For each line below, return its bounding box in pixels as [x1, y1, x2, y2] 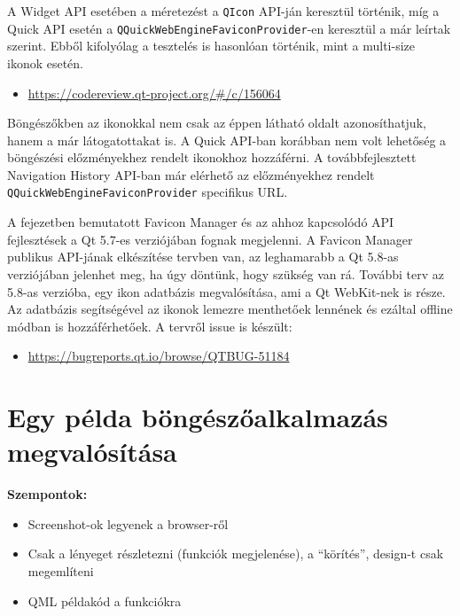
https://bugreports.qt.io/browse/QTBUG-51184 [27, 347, 290, 365]
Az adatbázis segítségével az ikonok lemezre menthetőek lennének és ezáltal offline [7, 300, 453, 318]
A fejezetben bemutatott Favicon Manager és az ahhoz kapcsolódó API [7, 213, 394, 231]
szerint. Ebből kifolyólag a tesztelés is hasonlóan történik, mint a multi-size [7, 36, 415, 55]
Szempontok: [7, 485, 88, 503]
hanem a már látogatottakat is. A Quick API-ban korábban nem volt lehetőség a [7, 130, 447, 149]
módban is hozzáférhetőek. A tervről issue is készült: [7, 316, 292, 335]
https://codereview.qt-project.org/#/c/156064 [27, 83, 281, 102]
